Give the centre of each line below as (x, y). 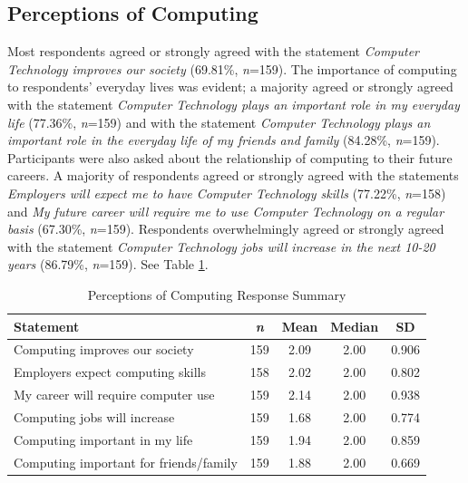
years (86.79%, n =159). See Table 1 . (108, 264)
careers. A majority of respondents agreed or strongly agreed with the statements (233, 175)
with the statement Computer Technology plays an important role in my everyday (234, 104)
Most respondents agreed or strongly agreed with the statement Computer (214, 51)
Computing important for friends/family (126, 462)
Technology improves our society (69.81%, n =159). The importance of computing (232, 68)
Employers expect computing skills (110, 372)
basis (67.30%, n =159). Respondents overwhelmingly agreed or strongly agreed (226, 229)
